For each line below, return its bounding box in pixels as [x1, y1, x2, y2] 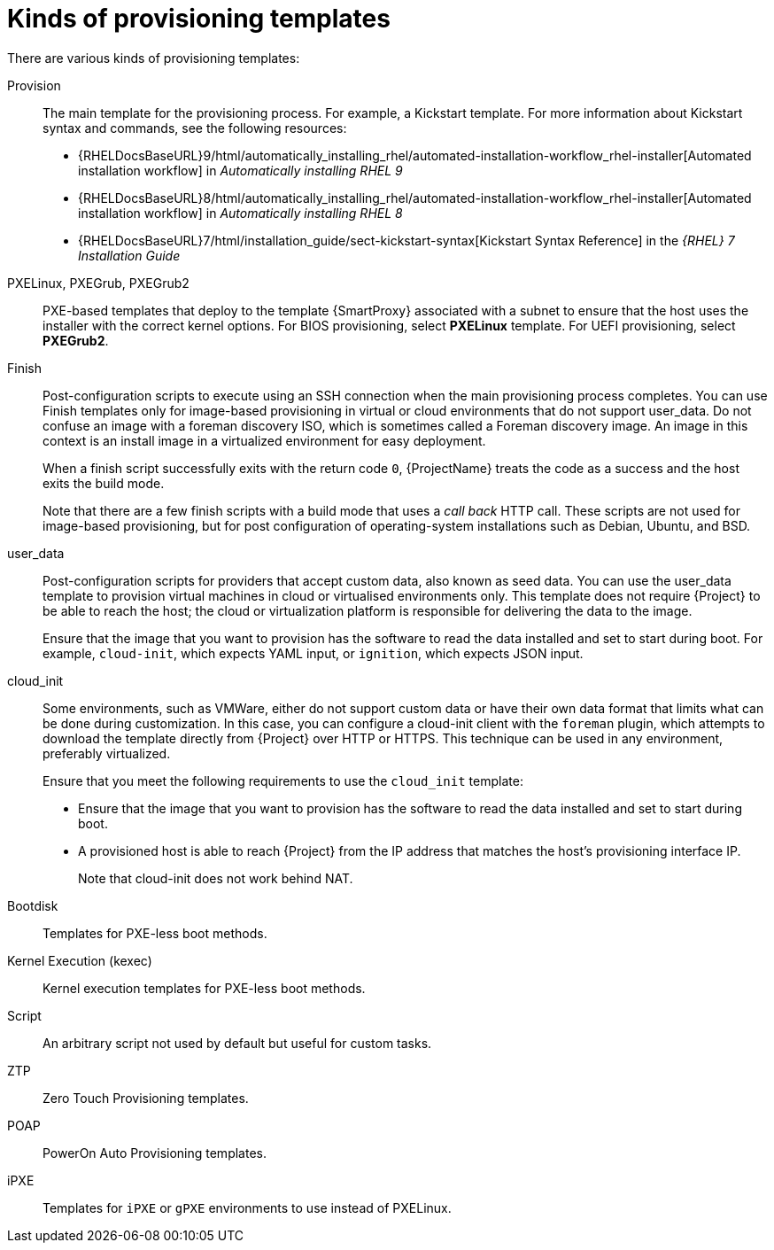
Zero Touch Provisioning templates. [43, 1090, 249, 1106]
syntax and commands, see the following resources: [43, 120, 347, 136]
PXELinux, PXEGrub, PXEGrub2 [7, 275, 190, 291]
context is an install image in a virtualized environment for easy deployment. [43, 432, 486, 448]
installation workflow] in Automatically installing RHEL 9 [78, 162, 403, 178]
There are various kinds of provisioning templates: [7, 50, 300, 66]
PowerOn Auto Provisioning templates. [43, 1145, 267, 1161]
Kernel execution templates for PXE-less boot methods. [43, 980, 366, 996]
